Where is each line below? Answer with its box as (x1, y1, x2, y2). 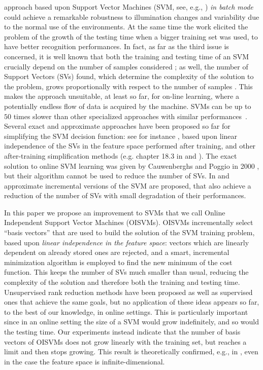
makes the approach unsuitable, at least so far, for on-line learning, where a (4, 91, 239, 101)
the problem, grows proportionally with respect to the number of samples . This (4, 81, 253, 91)
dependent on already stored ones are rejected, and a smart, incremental (4, 247, 229, 257)
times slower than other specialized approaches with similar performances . (13, 110, 248, 121)
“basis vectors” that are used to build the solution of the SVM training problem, (4, 227, 255, 238)
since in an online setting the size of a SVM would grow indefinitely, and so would (4, 316, 259, 327)
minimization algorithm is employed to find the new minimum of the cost (4, 256, 233, 267)
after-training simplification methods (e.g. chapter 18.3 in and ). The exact (4, 150, 237, 161)
